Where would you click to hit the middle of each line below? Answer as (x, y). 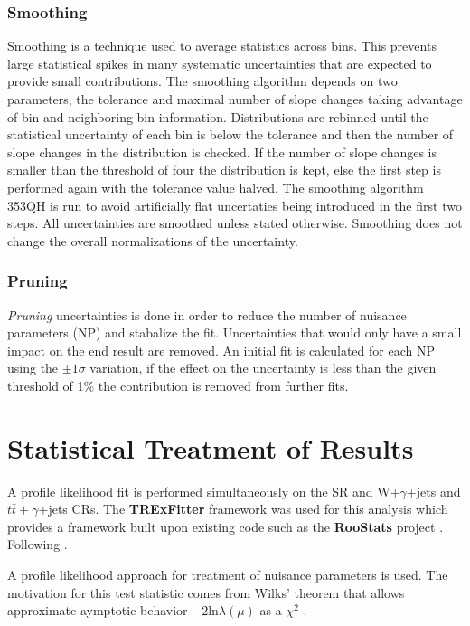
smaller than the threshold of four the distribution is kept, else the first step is (224, 170)
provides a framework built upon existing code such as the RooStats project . (226, 526)
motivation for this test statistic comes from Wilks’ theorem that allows (206, 592)
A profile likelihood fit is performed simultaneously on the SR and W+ (204, 491)
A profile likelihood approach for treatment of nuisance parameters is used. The (228, 575)
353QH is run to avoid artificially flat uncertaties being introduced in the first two (235, 205)
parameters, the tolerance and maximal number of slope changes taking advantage (235, 99)
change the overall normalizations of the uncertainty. (153, 240)
